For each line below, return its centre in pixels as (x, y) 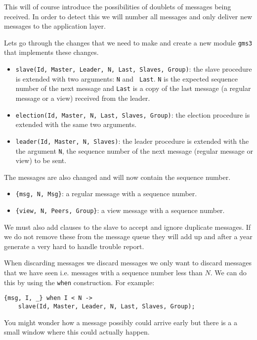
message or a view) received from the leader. (83, 98)
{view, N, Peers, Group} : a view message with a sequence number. (120, 210)
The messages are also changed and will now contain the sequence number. (117, 177)
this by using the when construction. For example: (79, 282)
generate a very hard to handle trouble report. (74, 246)
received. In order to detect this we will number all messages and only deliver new (128, 16)
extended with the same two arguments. (76, 124)
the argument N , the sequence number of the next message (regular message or (134, 150)
